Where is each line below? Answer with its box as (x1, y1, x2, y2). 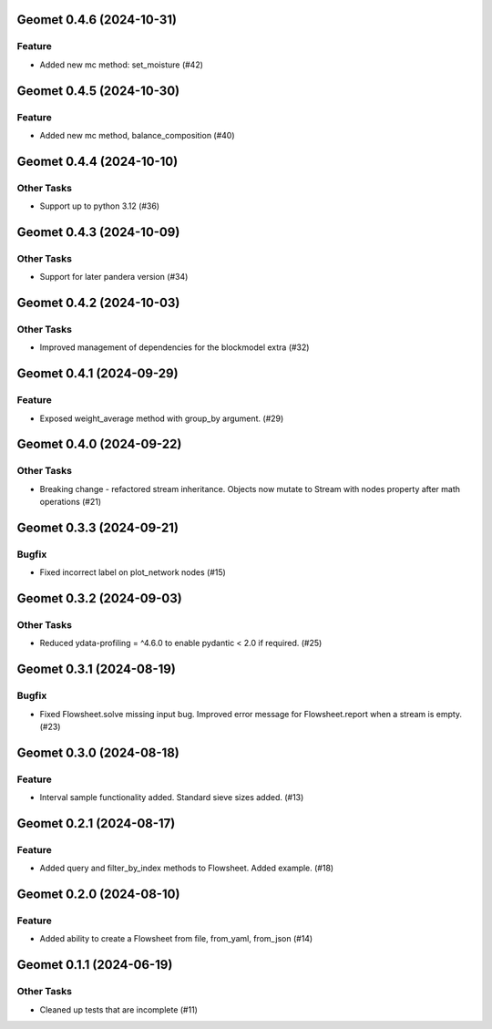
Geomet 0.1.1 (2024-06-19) (16, 957, 173, 972)
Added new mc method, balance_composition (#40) (39, 129, 236, 140)
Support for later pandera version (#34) (39, 272, 189, 283)
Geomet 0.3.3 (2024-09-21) (16, 520, 179, 535)
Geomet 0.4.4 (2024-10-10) (16, 153, 179, 169)
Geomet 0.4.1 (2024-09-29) (16, 365, 179, 382)
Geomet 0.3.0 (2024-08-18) (16, 745, 179, 760)
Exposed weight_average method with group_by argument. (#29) (39, 413, 284, 424)
